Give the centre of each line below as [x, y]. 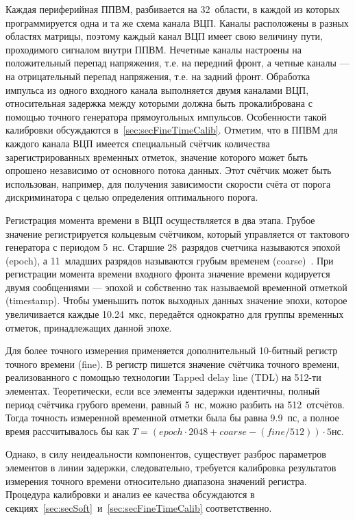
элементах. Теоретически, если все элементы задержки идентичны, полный [163, 391]
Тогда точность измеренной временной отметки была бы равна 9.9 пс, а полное [172, 418]
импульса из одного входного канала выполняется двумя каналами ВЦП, [157, 89]
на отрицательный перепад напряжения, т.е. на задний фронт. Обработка [158, 76]
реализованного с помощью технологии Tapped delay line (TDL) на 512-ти [163, 377]
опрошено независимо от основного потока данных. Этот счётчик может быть [169, 170]
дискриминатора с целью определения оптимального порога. [132, 197]
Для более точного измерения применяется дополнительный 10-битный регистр [172, 350]
